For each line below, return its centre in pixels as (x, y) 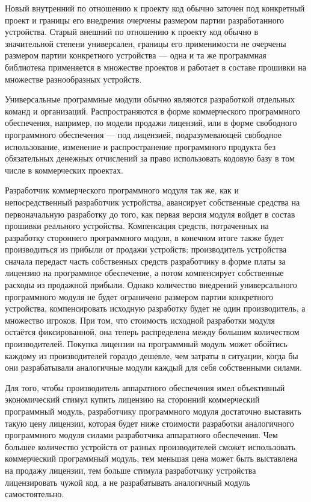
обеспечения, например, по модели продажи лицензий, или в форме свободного (151, 123)
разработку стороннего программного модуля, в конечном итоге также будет (144, 237)
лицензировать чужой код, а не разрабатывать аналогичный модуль (128, 482)
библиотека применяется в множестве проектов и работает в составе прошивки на (155, 67)
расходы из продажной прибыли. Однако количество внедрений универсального (151, 285)
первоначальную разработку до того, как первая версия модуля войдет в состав (150, 214)
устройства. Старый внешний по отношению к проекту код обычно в (132, 32)
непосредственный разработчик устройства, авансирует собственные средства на (152, 202)
